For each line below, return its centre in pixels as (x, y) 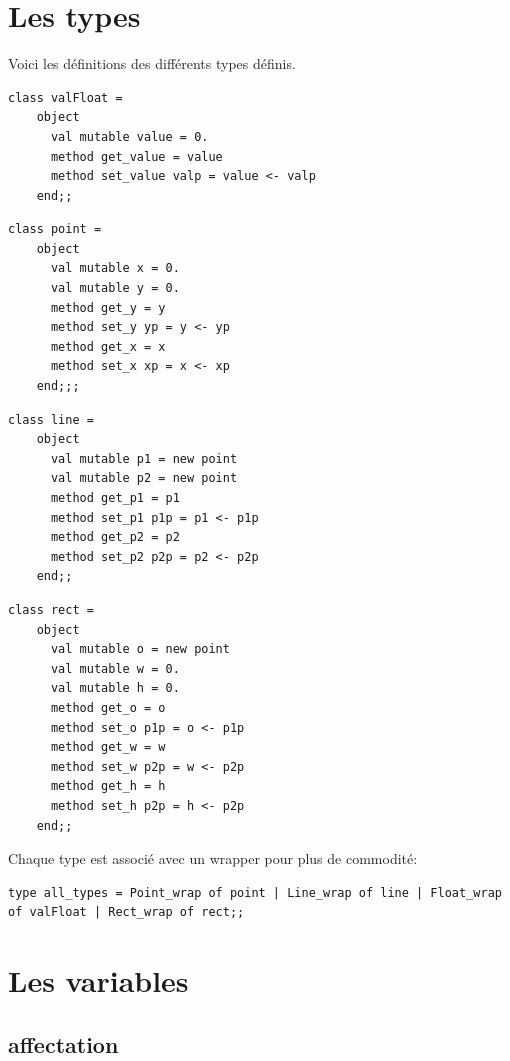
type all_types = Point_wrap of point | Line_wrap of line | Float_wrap (255, 892)
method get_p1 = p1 (115, 498)
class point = (55, 229)
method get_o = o (108, 707)
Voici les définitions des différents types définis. (152, 63)
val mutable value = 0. (129, 136)
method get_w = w (108, 747)
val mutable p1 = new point (144, 458)
